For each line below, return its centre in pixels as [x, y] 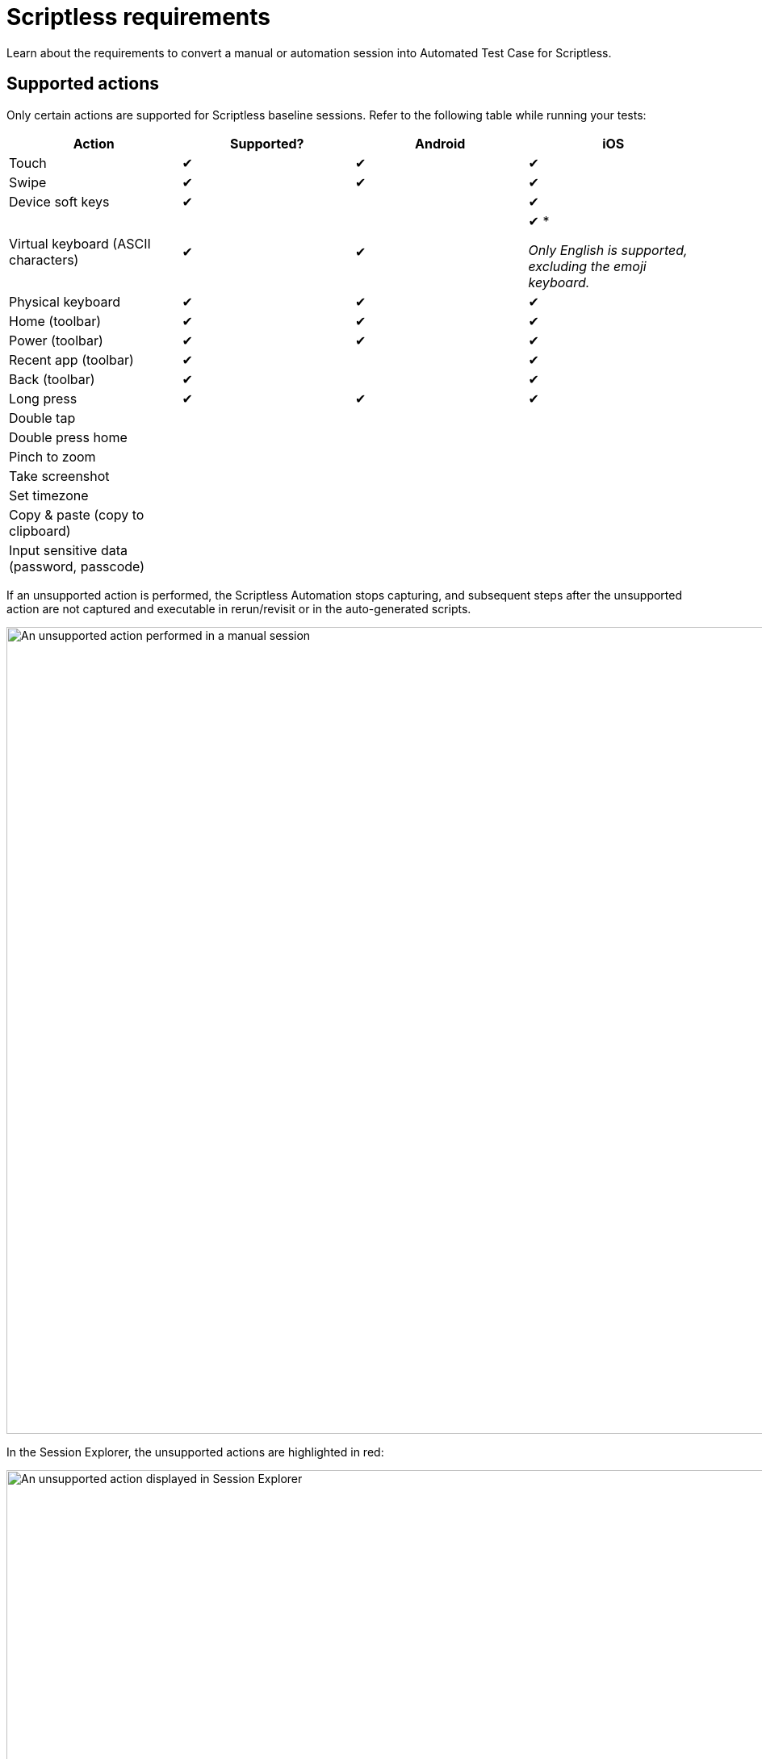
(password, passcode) [77, 566]
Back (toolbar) [52, 379]
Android [440, 143]
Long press [43, 398]
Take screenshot [59, 476]
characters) [44, 259]
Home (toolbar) [55, 321]
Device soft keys [59, 201]
